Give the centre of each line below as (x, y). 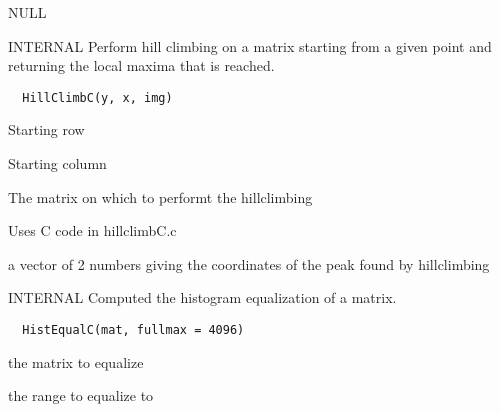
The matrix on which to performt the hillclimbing (160, 196)
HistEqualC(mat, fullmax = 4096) (133, 330)
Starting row (46, 129)
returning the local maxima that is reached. (141, 65)
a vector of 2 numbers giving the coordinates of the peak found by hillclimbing (249, 263)
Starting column (57, 163)
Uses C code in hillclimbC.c (92, 230)
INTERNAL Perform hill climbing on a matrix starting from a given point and (250, 45)
